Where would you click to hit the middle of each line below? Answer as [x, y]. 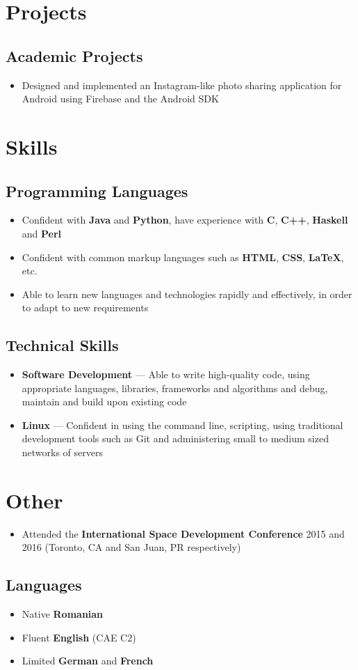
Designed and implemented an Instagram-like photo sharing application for [182, 85]
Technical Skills [62, 345]
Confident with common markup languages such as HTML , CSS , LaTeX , [183, 257]
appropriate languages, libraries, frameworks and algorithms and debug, [175, 388]
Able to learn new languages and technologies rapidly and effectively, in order [187, 294]
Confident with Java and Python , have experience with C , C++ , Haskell [185, 220]
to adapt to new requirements [85, 307]
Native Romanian [63, 614]
